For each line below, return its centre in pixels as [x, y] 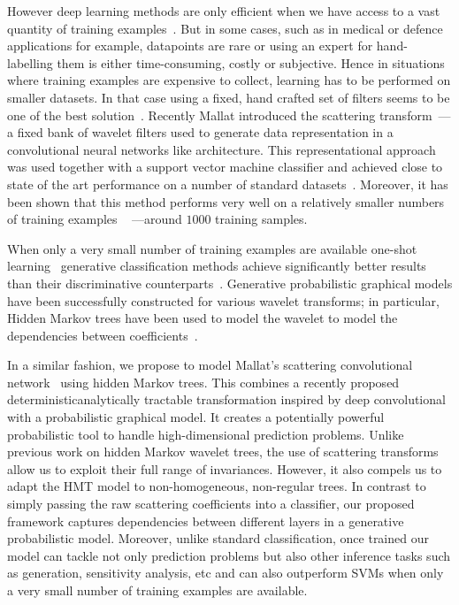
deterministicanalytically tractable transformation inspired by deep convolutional [226, 399]
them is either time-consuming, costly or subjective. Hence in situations [251, 62]
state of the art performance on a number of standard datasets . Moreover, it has [228, 184]
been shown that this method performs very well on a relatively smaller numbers [226, 201]
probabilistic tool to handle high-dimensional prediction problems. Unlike [206, 434]
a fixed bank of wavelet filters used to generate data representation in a [200, 132]
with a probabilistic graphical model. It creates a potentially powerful [196, 417]
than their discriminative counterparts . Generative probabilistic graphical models [230, 283]
